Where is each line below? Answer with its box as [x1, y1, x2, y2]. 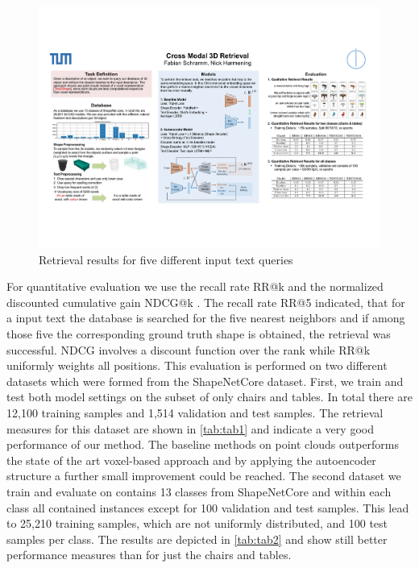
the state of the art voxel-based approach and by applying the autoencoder [6, 451, 376, 468]
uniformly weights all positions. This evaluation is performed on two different [6, 357, 388, 374]
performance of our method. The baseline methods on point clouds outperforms [6, 436, 400, 453]
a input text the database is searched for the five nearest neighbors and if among [6, 309, 405, 326]
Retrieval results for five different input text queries [39, 251, 293, 267]
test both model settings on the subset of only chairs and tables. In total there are [6, 388, 413, 405]
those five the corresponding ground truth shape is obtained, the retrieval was [6, 325, 391, 342]
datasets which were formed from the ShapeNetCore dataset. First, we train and [6, 372, 404, 389]
